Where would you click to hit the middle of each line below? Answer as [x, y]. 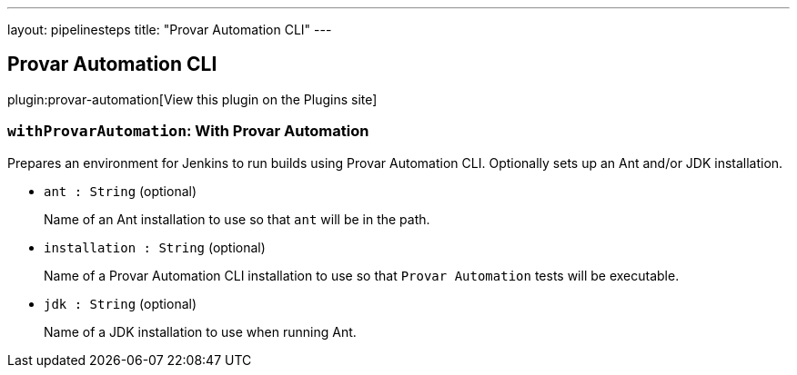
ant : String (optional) [121, 191]
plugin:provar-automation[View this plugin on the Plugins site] [192, 99]
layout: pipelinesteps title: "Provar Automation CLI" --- [170, 30]
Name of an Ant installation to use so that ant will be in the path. [237, 219]
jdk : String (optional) [121, 303]
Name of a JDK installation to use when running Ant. [200, 331]
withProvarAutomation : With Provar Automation [188, 131]
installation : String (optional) [155, 247]
